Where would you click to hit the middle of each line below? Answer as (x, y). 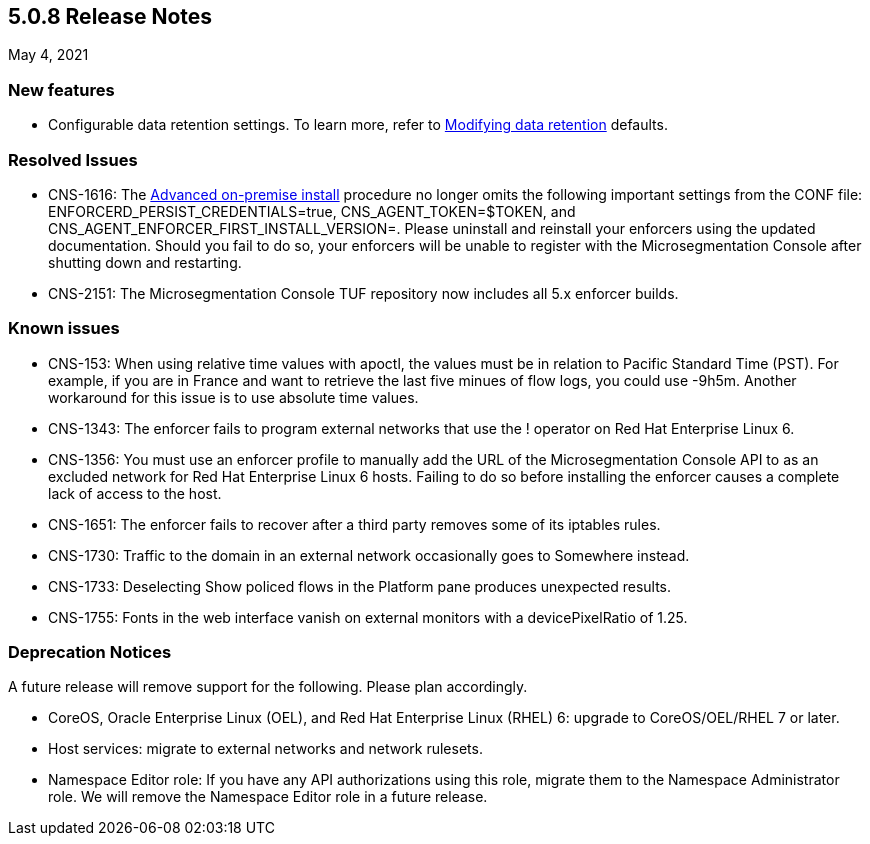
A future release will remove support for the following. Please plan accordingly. (268, 687)
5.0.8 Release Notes (110, 16)
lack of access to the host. (135, 493)
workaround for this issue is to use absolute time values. (233, 397)
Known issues (64, 328)
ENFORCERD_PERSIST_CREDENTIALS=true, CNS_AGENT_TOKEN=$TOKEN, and (312, 211)
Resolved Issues (73, 159)
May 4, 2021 (48, 55)
